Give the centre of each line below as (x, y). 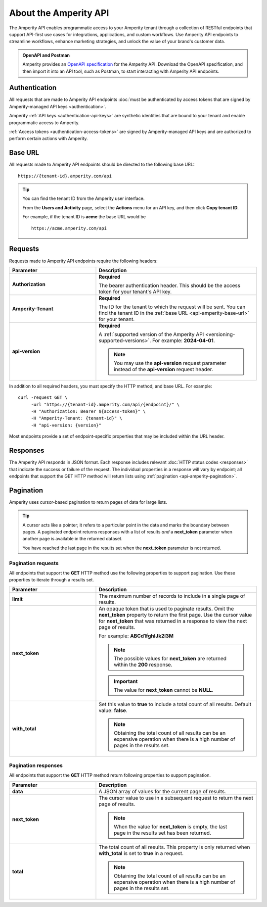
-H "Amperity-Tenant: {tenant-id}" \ (77, 418)
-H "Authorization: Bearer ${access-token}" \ (88, 411)
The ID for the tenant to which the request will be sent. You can (172, 307)
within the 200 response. (143, 665)
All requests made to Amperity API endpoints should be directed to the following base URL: (102, 165)
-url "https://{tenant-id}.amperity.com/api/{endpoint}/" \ (105, 404)
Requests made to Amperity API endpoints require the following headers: (83, 261)
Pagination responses (36, 765)
